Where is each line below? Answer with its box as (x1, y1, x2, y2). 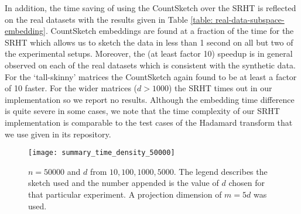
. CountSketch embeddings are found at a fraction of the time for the (46, 25, 294, 37)
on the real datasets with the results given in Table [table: (5, 13, 213, 25)
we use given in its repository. (5, 127, 111, 140)
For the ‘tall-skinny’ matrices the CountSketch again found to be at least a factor (5, 70, 297, 82)
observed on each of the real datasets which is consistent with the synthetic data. (5, 58, 296, 71)
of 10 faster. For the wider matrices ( (5, 82, 138, 94)
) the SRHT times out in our (168, 82, 272, 94)
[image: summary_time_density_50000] (28, 149, 175, 157)
